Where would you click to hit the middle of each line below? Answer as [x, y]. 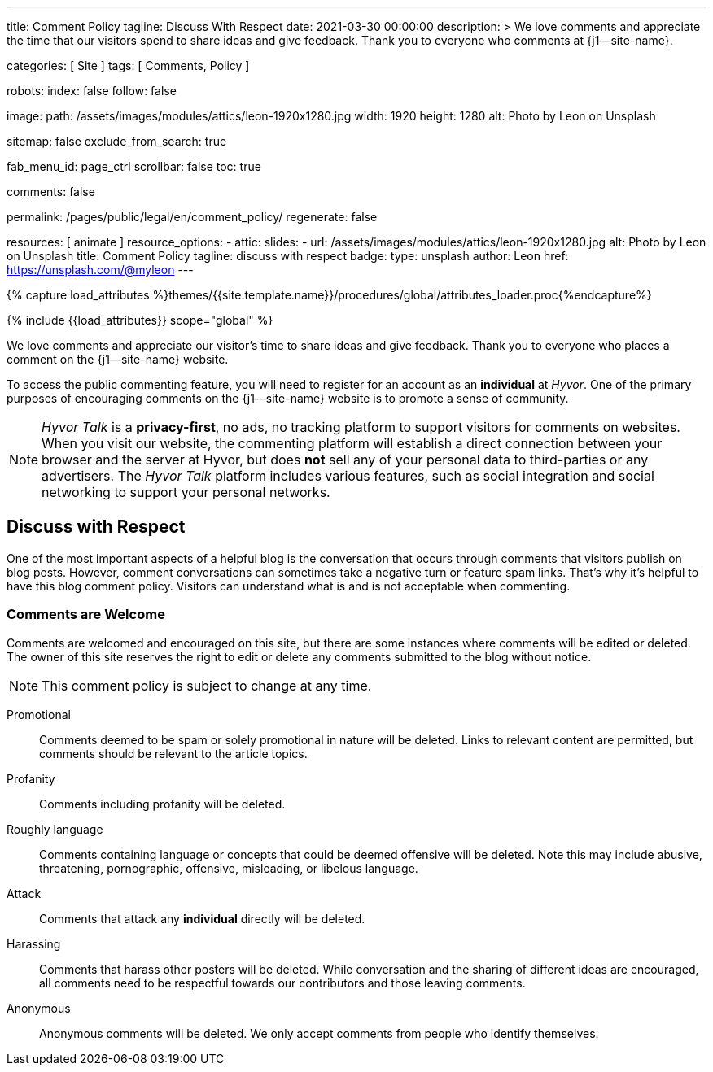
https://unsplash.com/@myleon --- [100, 270]
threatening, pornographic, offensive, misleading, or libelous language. [229, 868]
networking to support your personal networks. [186, 492]
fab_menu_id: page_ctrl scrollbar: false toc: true [134, 166]
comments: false [51, 192]
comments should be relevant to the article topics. [173, 753]
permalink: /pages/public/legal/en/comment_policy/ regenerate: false [192, 217]
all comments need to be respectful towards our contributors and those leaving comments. [282, 983]
